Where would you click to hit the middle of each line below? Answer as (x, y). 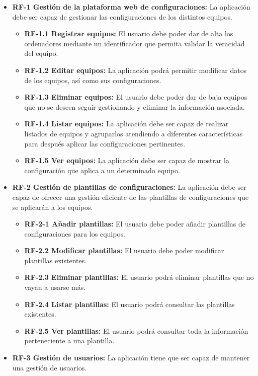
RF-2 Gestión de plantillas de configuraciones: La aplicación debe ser (129, 187)
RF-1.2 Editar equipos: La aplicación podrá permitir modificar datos (136, 70)
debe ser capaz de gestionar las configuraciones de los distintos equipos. (122, 16)
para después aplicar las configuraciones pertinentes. (105, 143)
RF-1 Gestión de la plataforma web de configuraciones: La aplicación (131, 7)
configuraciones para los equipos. (75, 233)
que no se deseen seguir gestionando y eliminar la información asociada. (135, 106)
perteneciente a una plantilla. (69, 341)
